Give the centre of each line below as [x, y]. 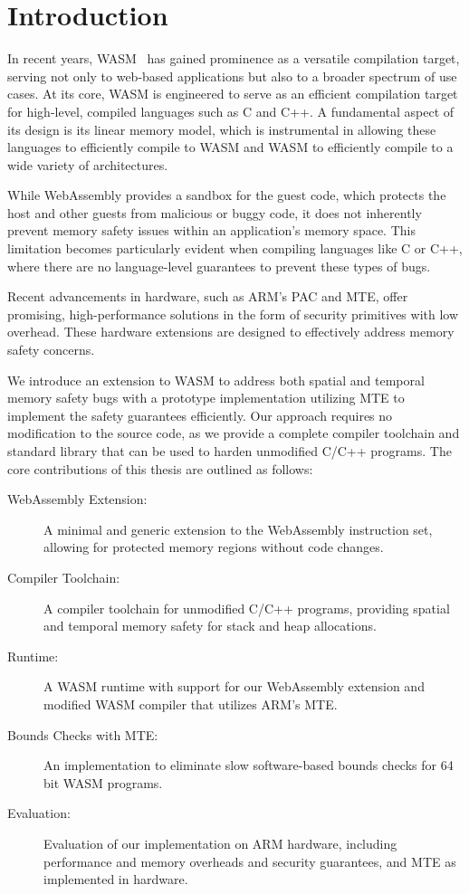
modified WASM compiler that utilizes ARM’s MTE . [191, 704]
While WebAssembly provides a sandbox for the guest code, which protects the [227, 195]
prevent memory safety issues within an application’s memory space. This [211, 230]
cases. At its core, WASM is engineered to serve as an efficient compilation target [233, 94]
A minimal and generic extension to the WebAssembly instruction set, [238, 529]
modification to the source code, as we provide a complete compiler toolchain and [234, 433]
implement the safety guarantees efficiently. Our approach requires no [200, 415]
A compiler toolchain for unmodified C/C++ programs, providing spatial [247, 608]
